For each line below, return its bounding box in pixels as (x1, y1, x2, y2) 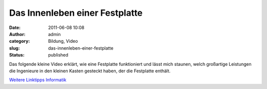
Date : (9, 25, 21, 30)
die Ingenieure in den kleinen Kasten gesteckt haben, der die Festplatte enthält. (9, 68, 171, 74)
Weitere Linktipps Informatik (9, 77, 67, 83)
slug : (9, 45, 20, 51)
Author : (9, 31, 26, 37)
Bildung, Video (48, 38, 78, 44)
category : (9, 38, 30, 44)
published (48, 52, 69, 58)
